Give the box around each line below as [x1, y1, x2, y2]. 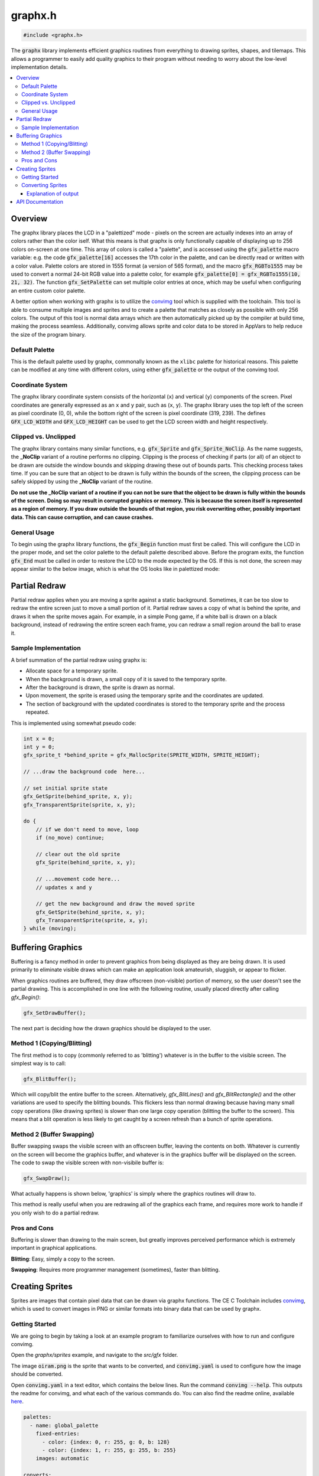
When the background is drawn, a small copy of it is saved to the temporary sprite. [25, 675, 227, 683]
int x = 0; [23, 735, 55, 742]
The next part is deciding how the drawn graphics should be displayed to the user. [11, 1024, 211, 1031]
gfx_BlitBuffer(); [23, 1076, 77, 1083]
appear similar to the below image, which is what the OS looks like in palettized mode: [11, 566, 220, 573]
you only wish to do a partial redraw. [11, 1209, 100, 1216]
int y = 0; [23, 743, 55, 750]
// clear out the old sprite [35, 851, 121, 857]
